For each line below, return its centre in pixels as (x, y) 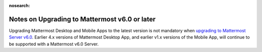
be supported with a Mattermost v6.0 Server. (54, 44)
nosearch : (19, 5)
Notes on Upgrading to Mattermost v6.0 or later (82, 19)
